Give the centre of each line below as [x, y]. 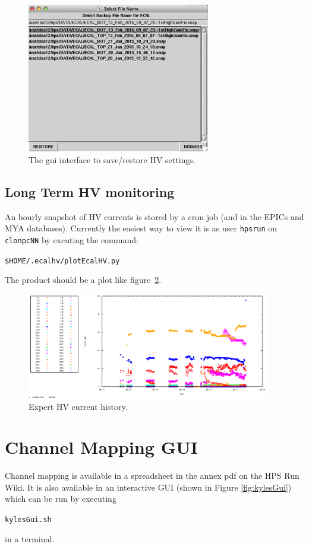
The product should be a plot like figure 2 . [83, 280]
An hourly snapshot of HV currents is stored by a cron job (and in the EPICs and [154, 216]
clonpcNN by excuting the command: [72, 240]
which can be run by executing [61, 499]
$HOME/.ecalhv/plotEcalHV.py [62, 261]
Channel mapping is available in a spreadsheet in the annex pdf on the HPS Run [152, 476]
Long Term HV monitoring [90, 191]
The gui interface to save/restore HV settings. [112, 159]
